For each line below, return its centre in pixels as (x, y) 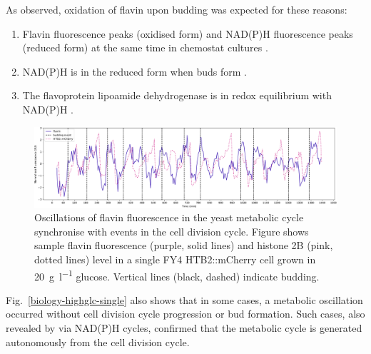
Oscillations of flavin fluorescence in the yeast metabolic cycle (169, 217)
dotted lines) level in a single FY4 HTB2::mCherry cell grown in (175, 259)
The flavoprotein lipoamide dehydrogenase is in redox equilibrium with (177, 95)
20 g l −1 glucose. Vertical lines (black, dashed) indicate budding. (177, 275)
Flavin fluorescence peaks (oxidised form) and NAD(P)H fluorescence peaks (188, 33)
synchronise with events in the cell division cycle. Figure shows (172, 231)
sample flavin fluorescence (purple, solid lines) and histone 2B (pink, (184, 245)
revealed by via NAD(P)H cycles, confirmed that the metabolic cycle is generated (184, 328)
